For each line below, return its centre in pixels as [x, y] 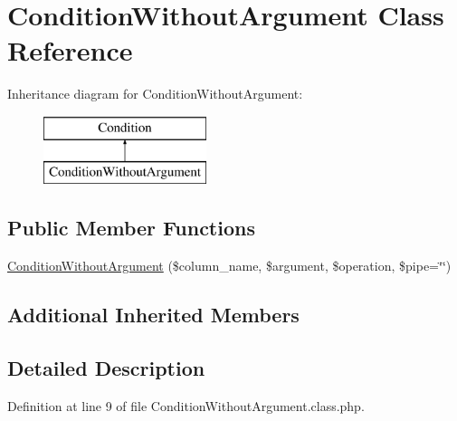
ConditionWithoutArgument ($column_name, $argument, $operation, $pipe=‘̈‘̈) [229, 266]
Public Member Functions [131, 228]
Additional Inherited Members [153, 315]
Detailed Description [106, 368]
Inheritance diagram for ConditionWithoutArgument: [155, 94]
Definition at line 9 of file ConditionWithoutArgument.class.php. [186, 405]
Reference [70, 50]
